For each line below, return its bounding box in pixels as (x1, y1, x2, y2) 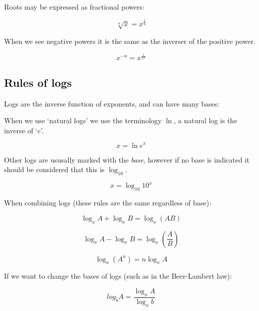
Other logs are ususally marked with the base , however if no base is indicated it (4, 154, 250, 165)
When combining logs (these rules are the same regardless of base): (4, 197, 212, 208)
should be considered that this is (4, 164, 105, 175)
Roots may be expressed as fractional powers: (4, 2, 144, 12)
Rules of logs (4, 74, 72, 90)
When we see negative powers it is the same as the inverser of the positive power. (4, 35, 255, 46)
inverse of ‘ (4, 125, 38, 135)
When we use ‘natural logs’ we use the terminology (4, 115, 162, 126)
